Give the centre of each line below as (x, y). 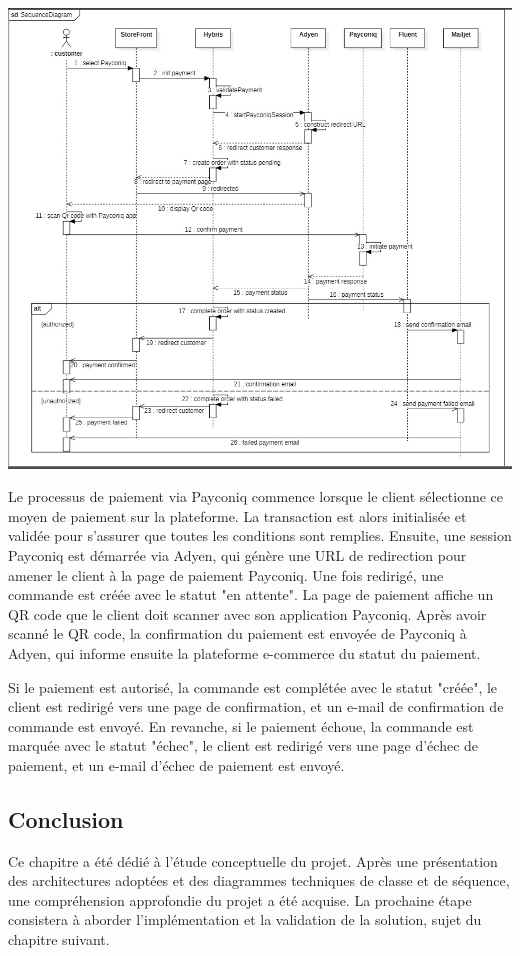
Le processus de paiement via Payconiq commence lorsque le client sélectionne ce (256, 496)
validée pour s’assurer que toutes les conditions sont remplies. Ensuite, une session (260, 535)
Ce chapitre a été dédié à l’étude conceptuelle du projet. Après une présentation (253, 860)
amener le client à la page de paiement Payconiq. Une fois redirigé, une (226, 574)
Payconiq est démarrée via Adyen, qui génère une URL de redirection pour (237, 554)
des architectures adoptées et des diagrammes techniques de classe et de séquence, (259, 880)
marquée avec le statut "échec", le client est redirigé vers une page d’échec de (243, 745)
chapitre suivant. (59, 939)
